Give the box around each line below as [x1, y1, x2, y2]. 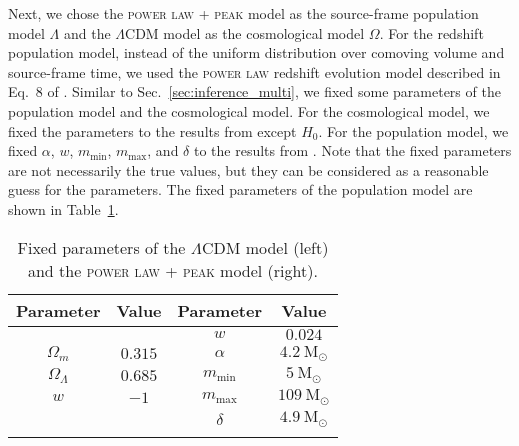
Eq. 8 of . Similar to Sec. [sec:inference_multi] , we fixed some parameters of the [8, 81, 501, 102]
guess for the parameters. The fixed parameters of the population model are [8, 179, 473, 200]
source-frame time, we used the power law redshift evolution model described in [8, 61, 501, 82]
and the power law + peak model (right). [27, 258, 318, 282]
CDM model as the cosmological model [125, 22, 365, 43]
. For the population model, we [318, 120, 509, 141]
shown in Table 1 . [8, 198, 119, 219]
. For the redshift [379, 22, 484, 43]
